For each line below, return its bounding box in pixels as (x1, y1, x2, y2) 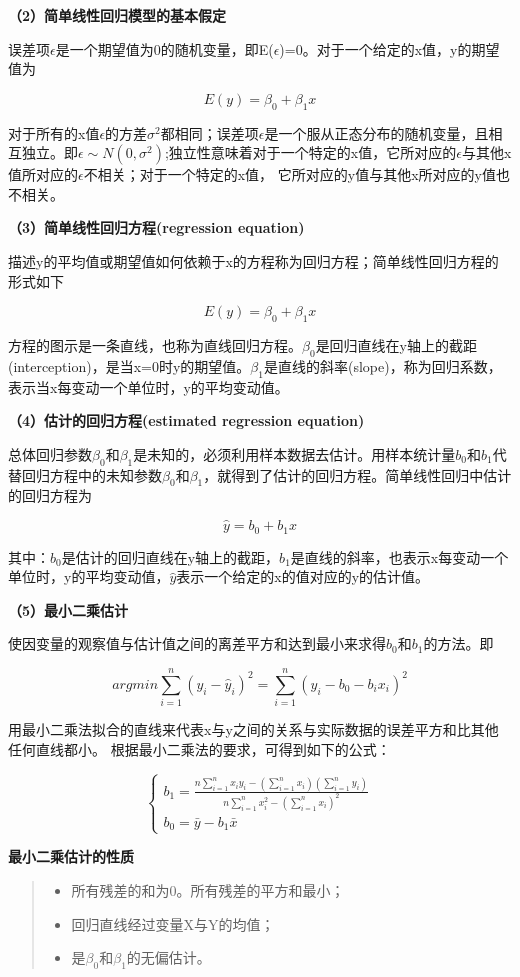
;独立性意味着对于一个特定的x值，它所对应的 (164, 142, 457, 163)
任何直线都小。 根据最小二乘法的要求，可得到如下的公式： (8, 738, 391, 759)
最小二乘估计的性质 (8, 846, 134, 867)
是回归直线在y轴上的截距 (315, 334, 478, 355)
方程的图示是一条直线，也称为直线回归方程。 (8, 334, 302, 355)
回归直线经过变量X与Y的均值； (71, 913, 275, 934)
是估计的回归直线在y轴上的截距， (61, 546, 280, 567)
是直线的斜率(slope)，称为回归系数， (263, 355, 502, 376)
